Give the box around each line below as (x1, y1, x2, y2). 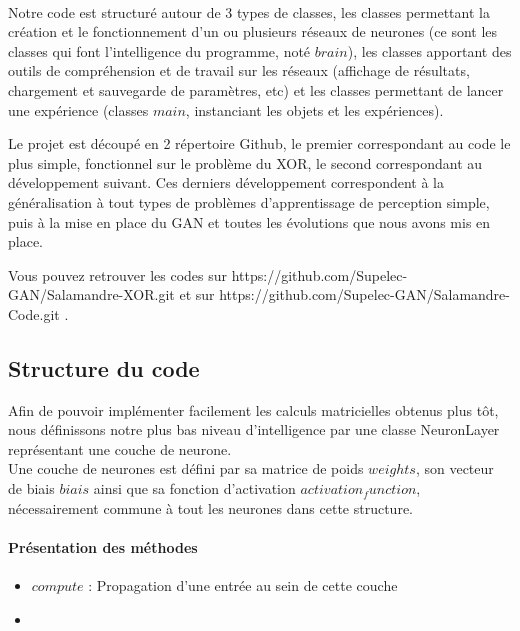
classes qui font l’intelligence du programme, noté (8, 40, 311, 61)
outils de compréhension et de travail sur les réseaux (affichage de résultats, (8, 60, 470, 81)
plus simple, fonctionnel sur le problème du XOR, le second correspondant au (8, 152, 483, 173)
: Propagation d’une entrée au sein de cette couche (88, 575, 398, 596)
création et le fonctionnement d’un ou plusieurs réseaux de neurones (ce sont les (8, 21, 498, 42)
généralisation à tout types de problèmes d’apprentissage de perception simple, (8, 191, 490, 212)
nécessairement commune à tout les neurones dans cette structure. (8, 497, 413, 518)
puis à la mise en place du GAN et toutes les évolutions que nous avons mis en (8, 211, 491, 232)
